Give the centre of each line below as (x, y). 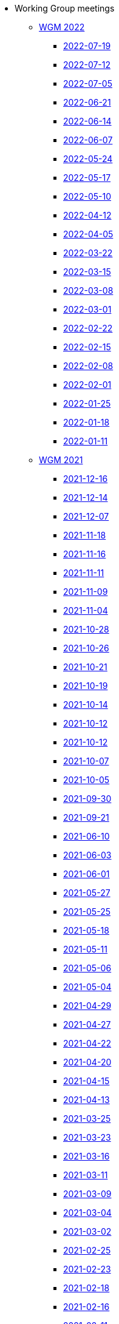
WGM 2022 (62, 27)
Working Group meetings (65, 8)
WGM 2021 (61, 460)
